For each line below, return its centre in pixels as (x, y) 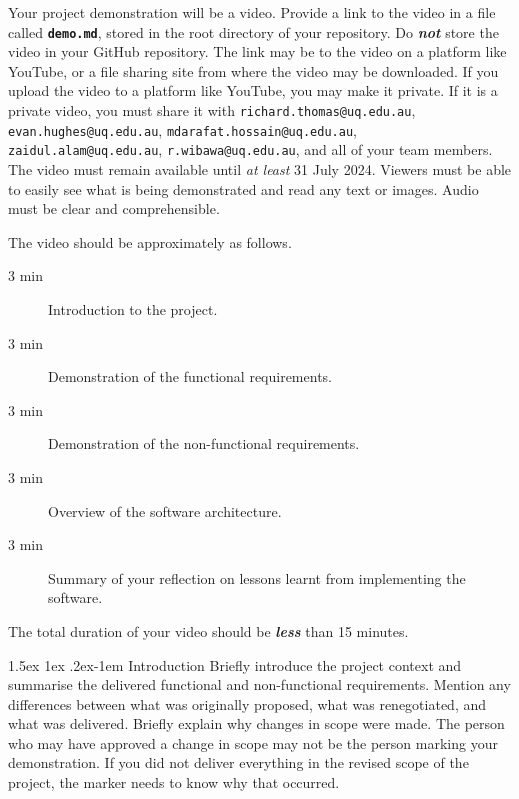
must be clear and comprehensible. (114, 208)
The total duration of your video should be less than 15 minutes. (208, 630)
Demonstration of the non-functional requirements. (204, 443)
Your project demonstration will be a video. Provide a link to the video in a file (252, 12)
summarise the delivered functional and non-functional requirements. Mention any (259, 684)
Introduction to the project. (133, 308)
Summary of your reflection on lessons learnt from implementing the (257, 577)
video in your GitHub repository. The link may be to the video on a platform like (257, 51)
